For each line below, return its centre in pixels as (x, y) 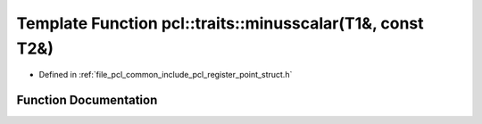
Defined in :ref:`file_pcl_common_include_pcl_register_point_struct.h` (166, 75)
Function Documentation (87, 100)
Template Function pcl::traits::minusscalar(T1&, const (220, 23)
